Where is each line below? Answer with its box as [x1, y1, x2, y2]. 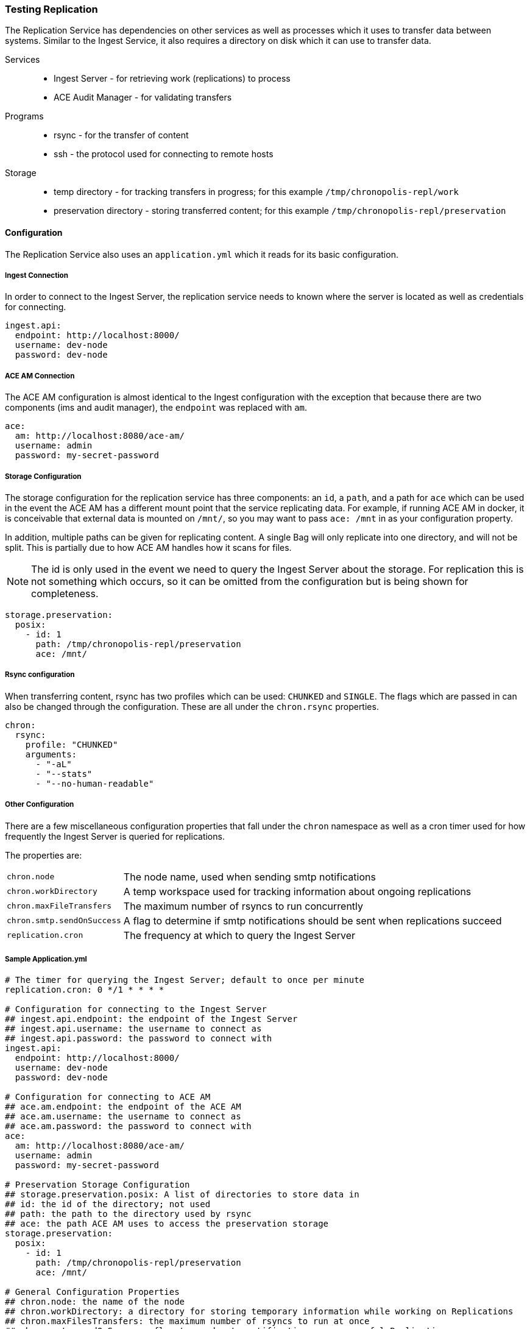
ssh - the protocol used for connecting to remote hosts [54, 149, 274, 160]
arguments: [25, 749, 77, 759]
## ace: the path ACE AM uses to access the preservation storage [5, 1219, 329, 1229]
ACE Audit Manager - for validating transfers [54, 92, 232, 103]
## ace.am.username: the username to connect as [5, 1111, 241, 1122]
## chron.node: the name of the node [5, 1297, 185, 1307]
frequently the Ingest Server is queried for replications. [5, 831, 225, 842]
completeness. [31, 587, 99, 600]
